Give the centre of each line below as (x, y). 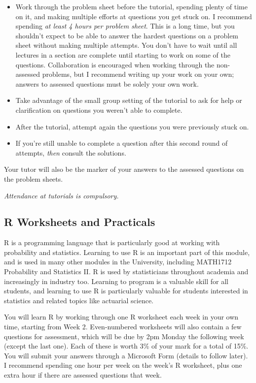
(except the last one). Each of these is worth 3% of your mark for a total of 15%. (126, 346)
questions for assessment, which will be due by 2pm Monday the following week (124, 336)
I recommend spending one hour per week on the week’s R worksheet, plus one (123, 365)
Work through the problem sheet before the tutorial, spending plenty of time (131, 6)
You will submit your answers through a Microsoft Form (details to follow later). (126, 355)
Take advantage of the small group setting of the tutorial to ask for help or (129, 100)
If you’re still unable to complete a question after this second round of (122, 143)
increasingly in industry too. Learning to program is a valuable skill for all (116, 281)
